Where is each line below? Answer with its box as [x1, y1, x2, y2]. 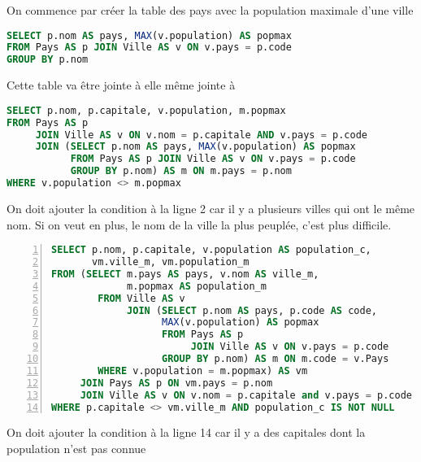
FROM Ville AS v [98, 292, 185, 304]
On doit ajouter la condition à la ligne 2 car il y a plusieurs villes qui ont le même [7, 199, 415, 216]
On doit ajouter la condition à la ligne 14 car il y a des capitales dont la [7, 424, 366, 441]
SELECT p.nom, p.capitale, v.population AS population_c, [51, 244, 371, 256]
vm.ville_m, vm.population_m [92, 256, 250, 268]
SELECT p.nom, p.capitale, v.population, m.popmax [7, 104, 286, 116]
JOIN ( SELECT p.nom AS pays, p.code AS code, [127, 304, 377, 316]
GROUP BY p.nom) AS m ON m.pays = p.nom [70, 165, 292, 177]
